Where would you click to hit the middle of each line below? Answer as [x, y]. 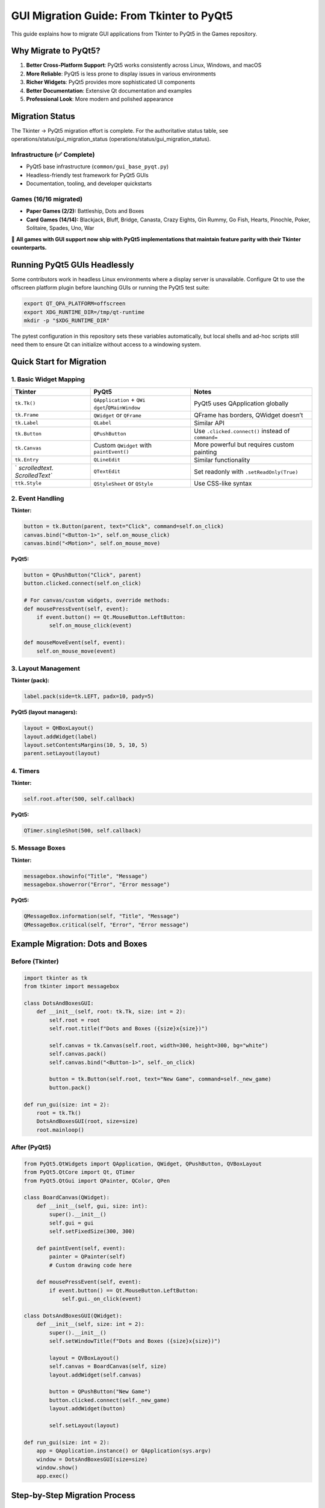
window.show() [57, 1468]
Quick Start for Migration [59, 362]
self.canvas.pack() [78, 1054]
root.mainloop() [60, 1130]
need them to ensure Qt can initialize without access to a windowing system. [106, 344]
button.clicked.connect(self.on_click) [82, 583]
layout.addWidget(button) [87, 1409]
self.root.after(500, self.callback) [79, 799]
